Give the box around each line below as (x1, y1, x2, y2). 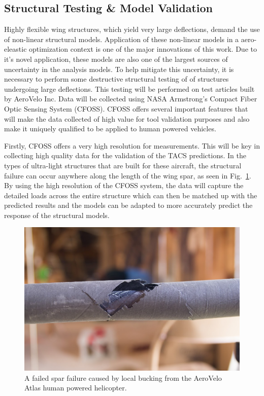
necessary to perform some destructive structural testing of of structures (4, 74, 229, 84)
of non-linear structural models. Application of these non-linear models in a (4, 33, 239, 44)
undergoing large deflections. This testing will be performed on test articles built (4, 83, 255, 94)
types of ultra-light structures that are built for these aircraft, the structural (4, 160, 242, 170)
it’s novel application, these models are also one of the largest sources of (4, 53, 228, 64)
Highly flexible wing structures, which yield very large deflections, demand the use (4, 24, 260, 34)
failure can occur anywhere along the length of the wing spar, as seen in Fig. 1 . (4, 170, 251, 181)
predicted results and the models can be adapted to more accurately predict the (4, 200, 253, 210)
